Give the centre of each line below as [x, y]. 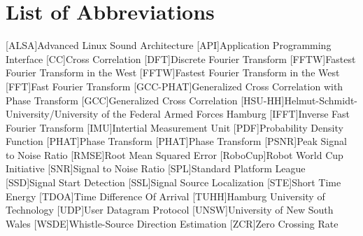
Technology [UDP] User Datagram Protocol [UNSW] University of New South [170, 210]
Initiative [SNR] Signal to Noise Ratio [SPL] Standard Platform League [156, 168]
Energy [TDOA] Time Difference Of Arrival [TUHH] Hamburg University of [165, 196]
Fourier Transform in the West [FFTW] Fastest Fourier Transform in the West [173, 72]
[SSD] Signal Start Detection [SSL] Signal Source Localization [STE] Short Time [173, 182]
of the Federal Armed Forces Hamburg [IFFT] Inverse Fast [226, 114]
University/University [52, 114]
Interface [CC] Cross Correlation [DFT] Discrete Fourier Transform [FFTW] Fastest [181, 58]
